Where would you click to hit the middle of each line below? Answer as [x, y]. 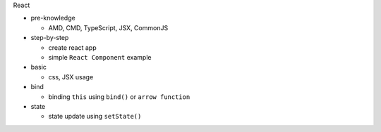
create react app [72, 47]
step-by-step [50, 38]
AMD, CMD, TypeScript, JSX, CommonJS [108, 27]
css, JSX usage [71, 77]
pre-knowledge [53, 18]
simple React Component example [100, 57]
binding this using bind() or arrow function [119, 97]
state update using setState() [95, 117]
